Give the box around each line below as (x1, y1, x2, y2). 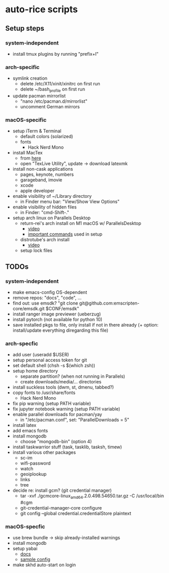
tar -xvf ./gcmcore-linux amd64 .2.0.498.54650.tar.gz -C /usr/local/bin (20, 493, 164, 500)
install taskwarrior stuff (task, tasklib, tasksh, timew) (12, 444, 122, 450)
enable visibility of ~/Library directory (12, 193, 92, 199)
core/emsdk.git (12, 305, 45, 311)
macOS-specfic (5, 523, 45, 530)
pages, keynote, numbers (20, 171, 74, 177)
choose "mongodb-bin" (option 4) (20, 439, 92, 445)
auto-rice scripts (5, 4, 78, 15)
